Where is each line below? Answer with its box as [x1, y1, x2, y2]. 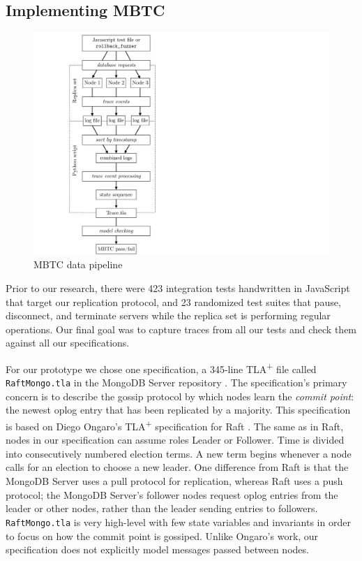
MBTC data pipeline [33, 257, 123, 272]
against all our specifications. [6, 335, 130, 350]
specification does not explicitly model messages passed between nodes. [6, 542, 309, 557]
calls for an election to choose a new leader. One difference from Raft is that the [6, 460, 349, 474]
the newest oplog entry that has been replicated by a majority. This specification [6, 402, 351, 417]
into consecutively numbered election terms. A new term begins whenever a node [6, 446, 352, 460]
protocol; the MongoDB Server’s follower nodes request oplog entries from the [6, 487, 338, 502]
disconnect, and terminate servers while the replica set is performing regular [6, 308, 331, 323]
